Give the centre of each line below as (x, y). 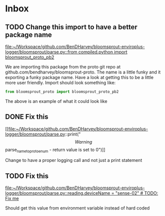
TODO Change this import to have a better (71, 27)
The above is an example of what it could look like (56, 101)
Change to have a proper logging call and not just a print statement (74, 160)
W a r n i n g (83, 142)
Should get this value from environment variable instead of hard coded (78, 208)
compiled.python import (103, 52)
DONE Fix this (27, 117)
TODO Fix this (27, 176)
